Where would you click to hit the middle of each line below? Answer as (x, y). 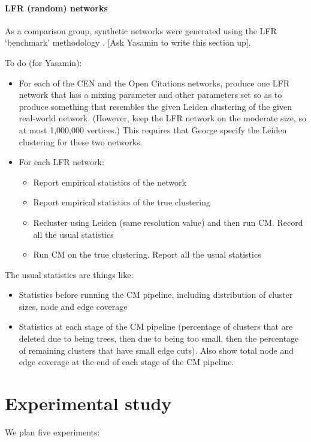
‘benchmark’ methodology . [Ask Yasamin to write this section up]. (128, 42)
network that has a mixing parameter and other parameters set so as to (150, 95)
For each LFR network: (61, 162)
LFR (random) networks (56, 8)
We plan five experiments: (52, 431)
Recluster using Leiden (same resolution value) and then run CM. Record (168, 222)
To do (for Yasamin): (43, 62)
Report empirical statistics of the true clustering (122, 202)
